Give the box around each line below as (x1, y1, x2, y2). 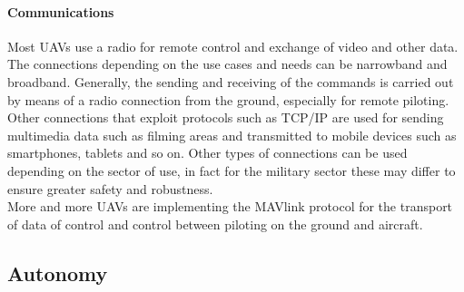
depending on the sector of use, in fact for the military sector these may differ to (7, 161, 456, 180)
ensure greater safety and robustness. (7, 179, 213, 198)
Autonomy (7, 258, 108, 287)
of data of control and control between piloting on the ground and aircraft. (7, 214, 423, 233)
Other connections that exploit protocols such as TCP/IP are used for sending (7, 108, 444, 127)
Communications (7, 2, 114, 21)
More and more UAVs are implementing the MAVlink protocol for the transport (7, 197, 453, 216)
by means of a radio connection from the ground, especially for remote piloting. (7, 90, 449, 109)
